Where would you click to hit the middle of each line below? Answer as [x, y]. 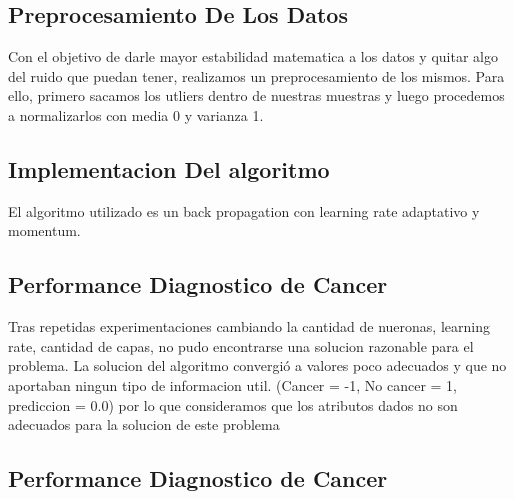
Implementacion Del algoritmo [169, 168]
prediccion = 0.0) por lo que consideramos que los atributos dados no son [233, 404]
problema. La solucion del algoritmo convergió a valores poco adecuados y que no [257, 365]
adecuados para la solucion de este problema [144, 424]
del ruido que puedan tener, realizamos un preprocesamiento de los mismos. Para [256, 75]
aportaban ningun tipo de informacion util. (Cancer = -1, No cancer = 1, [232, 384]
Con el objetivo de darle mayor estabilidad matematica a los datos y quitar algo [253, 56]
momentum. [44, 230]
